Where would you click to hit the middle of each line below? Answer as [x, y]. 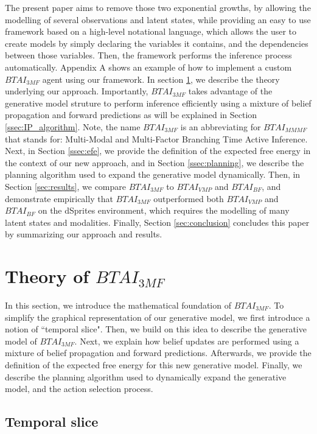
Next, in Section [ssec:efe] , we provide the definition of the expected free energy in [158, 151]
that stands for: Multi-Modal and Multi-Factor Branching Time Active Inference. [156, 138]
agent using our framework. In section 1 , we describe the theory [161, 79]
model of [21, 341]
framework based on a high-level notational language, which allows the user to [151, 31]
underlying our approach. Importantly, [77, 91]
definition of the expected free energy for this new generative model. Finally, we [154, 364]
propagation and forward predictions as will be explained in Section [131, 115]
